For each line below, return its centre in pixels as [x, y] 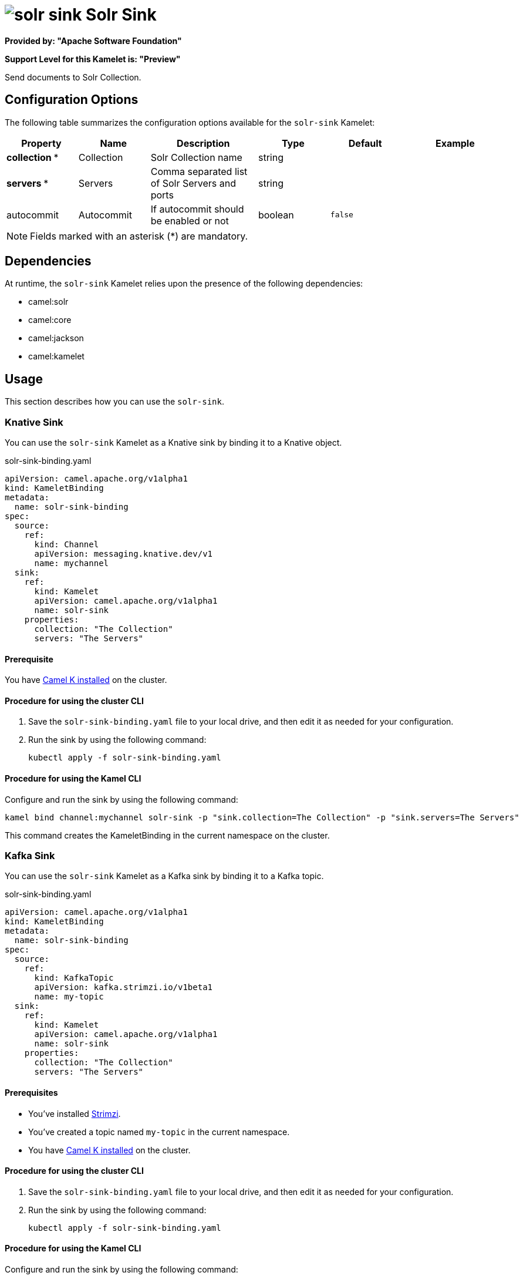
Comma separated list [199, 171]
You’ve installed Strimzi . [75, 1113]
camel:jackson [56, 338]
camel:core [50, 320]
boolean [276, 215]
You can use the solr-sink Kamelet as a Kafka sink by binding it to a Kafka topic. [164, 876]
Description [203, 143]
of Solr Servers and [193, 183]
